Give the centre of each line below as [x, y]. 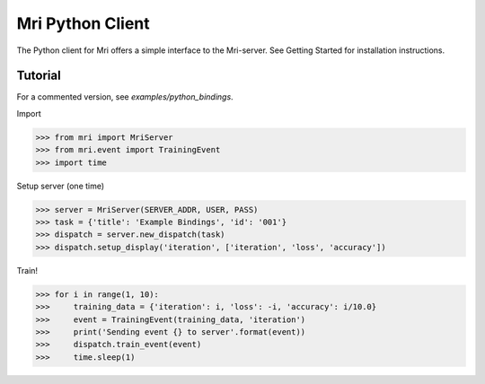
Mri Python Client [83, 23]
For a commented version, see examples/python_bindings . [125, 97]
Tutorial [39, 76]
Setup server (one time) [61, 186]
